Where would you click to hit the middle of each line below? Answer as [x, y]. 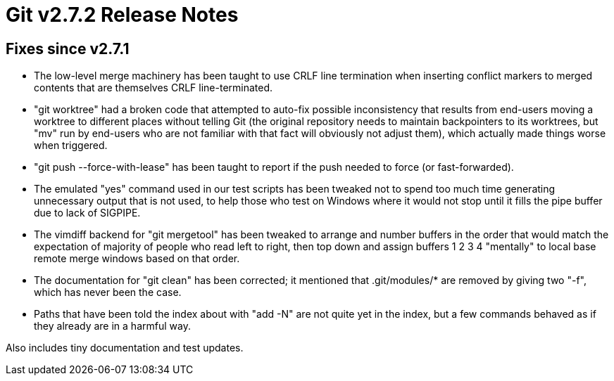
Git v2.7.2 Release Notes [122, 15]
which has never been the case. [108, 292]
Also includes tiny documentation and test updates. [125, 348]
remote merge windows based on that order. [137, 259]
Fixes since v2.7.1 [68, 49]
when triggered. [71, 146]
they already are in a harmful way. [112, 326]
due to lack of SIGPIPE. [87, 213]
